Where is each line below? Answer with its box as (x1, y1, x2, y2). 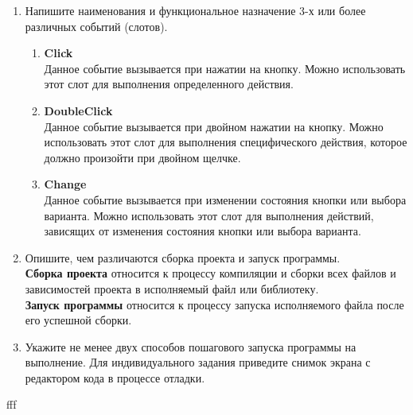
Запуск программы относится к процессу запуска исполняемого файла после (25, 296, 404, 312)
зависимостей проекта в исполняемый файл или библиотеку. (25, 280, 319, 297)
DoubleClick (44, 102, 113, 118)
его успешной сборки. (25, 312, 132, 328)
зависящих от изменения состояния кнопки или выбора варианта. (44, 223, 361, 239)
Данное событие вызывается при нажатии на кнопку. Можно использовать (44, 60, 406, 76)
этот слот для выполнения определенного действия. (44, 76, 294, 92)
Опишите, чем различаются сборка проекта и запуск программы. (25, 249, 341, 266)
